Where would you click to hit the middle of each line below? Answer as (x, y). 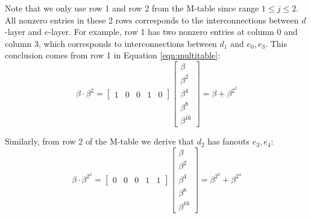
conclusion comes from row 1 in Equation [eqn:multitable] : (113, 55)
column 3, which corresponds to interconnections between (111, 43)
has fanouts (229, 141)
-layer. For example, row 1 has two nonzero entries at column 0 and (173, 32)
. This (276, 43)
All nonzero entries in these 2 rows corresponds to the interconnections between (152, 20)
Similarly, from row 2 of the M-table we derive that (99, 141)
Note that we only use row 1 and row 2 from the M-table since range (132, 8)
